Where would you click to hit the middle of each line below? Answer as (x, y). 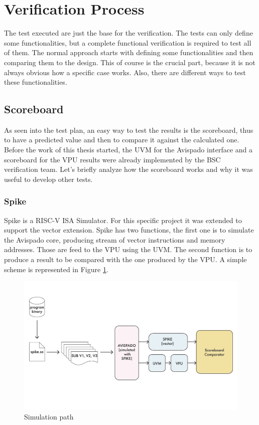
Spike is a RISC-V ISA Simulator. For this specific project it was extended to (123, 220)
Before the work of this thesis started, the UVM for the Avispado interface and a (128, 150)
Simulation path (49, 417)
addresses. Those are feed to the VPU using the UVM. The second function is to (128, 249)
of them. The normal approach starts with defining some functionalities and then (129, 52)
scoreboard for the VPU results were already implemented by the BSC (112, 159)
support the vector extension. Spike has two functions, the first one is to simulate (129, 230)
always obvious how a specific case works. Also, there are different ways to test (125, 72)
